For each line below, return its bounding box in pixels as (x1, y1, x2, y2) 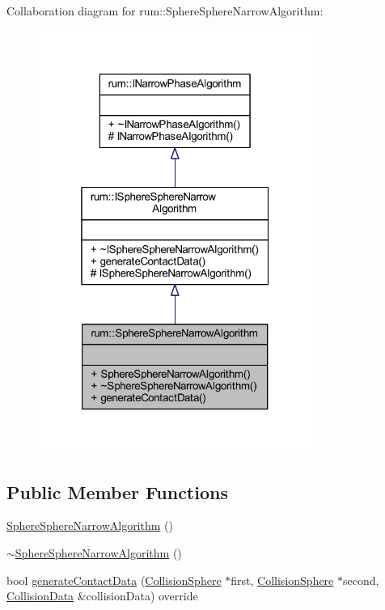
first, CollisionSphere (231, 571, 334, 588)
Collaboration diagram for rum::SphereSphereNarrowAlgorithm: (6, 2, 324, 19)
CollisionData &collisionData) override (6, 587, 198, 604)
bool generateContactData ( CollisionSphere (6, 571, 222, 588)
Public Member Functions (6, 479, 228, 504)
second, (343, 571, 379, 588)
